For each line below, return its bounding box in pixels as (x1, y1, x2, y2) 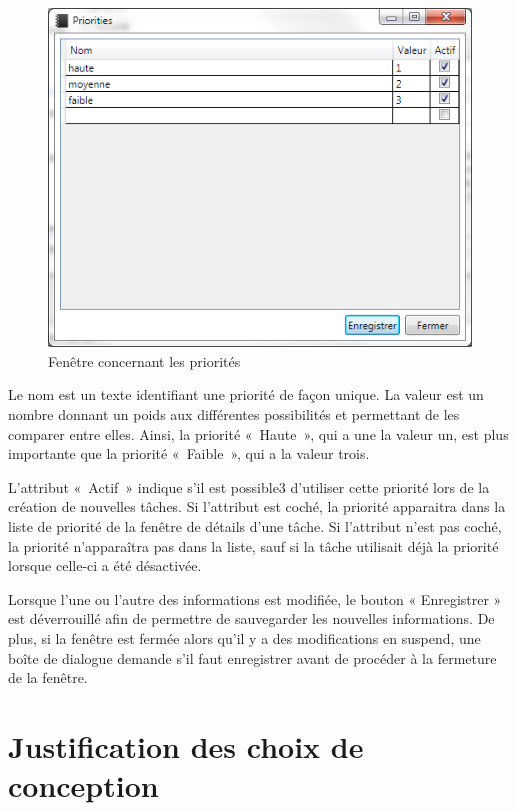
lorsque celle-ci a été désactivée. (8, 555, 202, 576)
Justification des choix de (8, 725, 364, 766)
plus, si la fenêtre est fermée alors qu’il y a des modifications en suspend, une (8, 627, 481, 648)
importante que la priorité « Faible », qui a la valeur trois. (8, 443, 370, 464)
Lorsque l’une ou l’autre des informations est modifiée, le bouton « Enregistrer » (8, 588, 502, 609)
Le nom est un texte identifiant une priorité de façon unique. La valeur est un (8, 384, 484, 405)
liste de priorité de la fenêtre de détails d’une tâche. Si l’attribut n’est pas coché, (8, 515, 502, 536)
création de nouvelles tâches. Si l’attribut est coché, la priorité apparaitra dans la (8, 496, 506, 517)
